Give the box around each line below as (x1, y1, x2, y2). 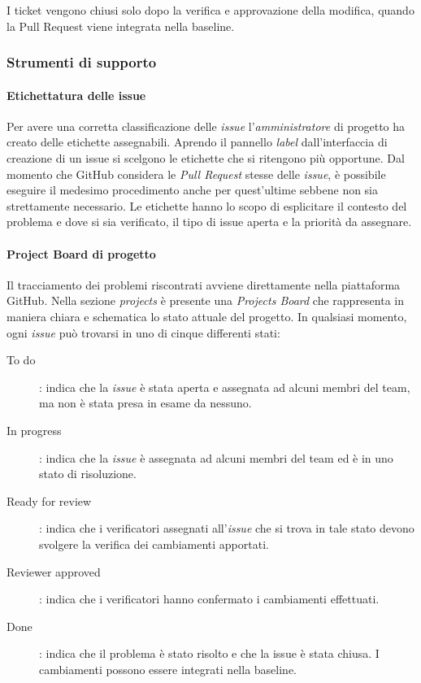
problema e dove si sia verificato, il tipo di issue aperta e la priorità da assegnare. (7, 213, 412, 230)
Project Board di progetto (7, 245, 156, 262)
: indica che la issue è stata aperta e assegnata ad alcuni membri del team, (39, 378, 410, 395)
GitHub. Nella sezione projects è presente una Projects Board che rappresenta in (7, 292, 405, 309)
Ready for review (7, 492, 92, 509)
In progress (7, 421, 62, 438)
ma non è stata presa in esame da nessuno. (39, 394, 252, 411)
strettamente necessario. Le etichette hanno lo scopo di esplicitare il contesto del (7, 197, 407, 214)
